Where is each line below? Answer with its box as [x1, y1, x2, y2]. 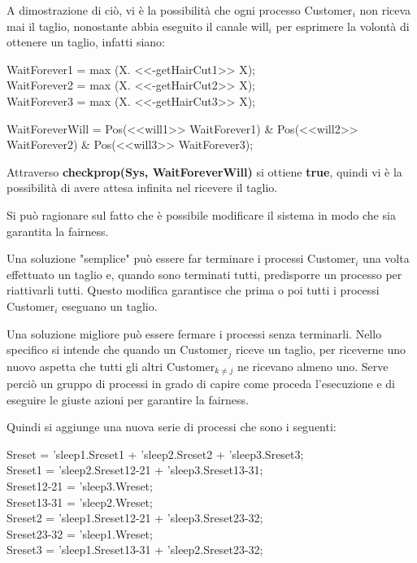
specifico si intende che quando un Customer [7, 341, 228, 358]
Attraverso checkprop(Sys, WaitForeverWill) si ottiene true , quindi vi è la [7, 163, 402, 180]
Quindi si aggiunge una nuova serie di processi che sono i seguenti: [7, 418, 337, 435]
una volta [363, 250, 410, 267]
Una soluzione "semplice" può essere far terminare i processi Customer [7, 250, 356, 267]
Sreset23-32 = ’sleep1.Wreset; [7, 525, 153, 542]
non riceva [359, 2, 411, 18]
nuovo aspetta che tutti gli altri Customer [7, 357, 215, 374]
